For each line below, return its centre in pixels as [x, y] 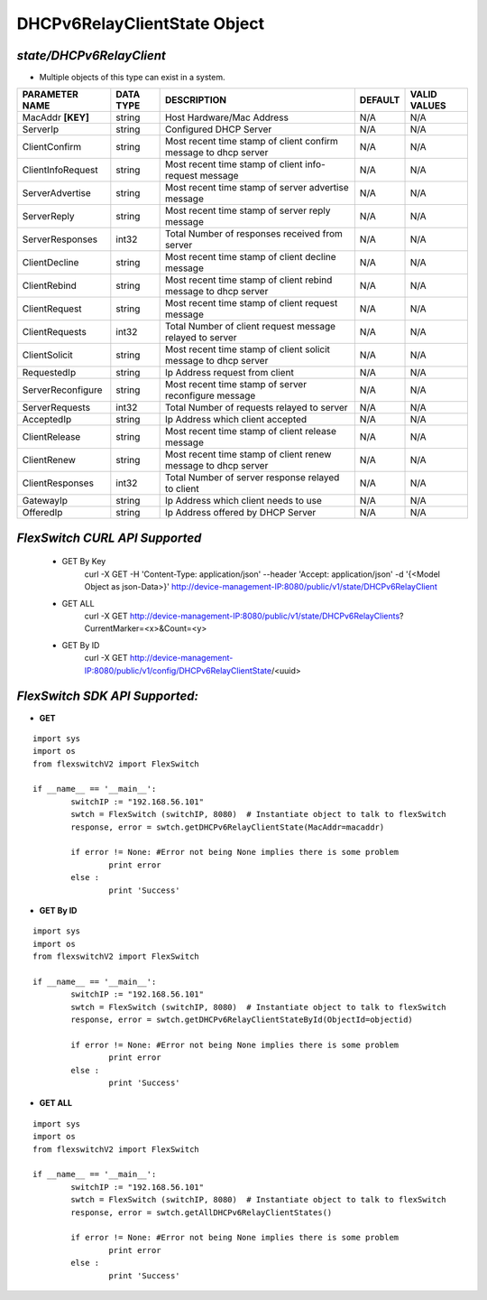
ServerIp [40, 129]
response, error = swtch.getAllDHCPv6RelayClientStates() [202, 1212]
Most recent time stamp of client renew [248, 454]
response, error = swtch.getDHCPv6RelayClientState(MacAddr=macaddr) [228, 827]
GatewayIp [45, 501]
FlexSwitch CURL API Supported [109, 538]
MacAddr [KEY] [55, 117]
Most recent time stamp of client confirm [251, 142]
